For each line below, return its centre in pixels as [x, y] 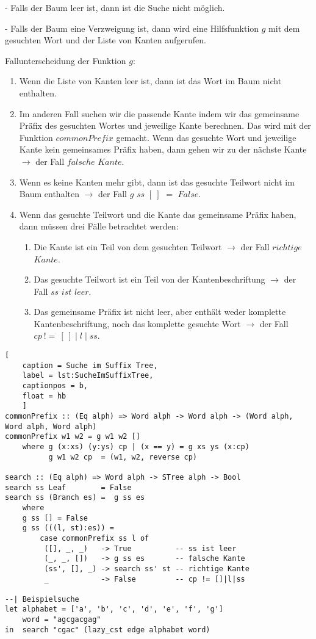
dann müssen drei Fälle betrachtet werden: [99, 226]
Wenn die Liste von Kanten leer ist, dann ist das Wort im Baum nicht [150, 81]
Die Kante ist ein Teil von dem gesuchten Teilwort [128, 246]
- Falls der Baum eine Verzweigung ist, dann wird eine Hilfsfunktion [132, 28]
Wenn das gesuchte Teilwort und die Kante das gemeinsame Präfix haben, [158, 214]
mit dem [284, 28]
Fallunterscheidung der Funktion [66, 60]
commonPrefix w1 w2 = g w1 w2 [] [73, 437]
